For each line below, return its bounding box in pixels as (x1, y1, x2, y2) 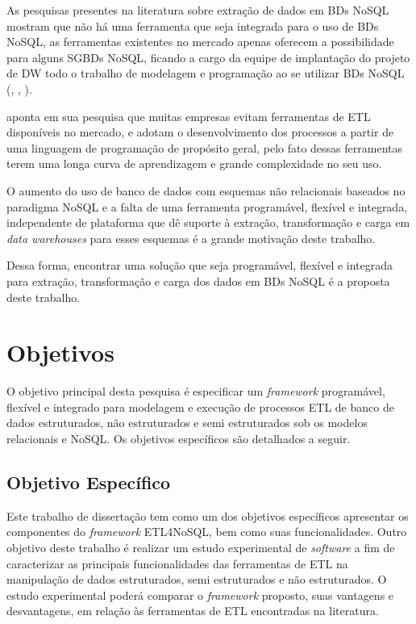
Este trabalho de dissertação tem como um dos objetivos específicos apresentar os (6, 507, 409, 524)
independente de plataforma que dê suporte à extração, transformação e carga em (6, 214, 410, 231)
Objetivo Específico (6, 469, 171, 494)
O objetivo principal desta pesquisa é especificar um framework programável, (6, 383, 385, 400)
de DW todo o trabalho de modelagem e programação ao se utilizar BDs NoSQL (6, 65, 405, 82)
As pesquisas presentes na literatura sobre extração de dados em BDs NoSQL (6, 2, 389, 18)
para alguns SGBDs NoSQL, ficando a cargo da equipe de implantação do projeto (6, 48, 410, 65)
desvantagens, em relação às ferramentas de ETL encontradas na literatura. (6, 602, 379, 619)
